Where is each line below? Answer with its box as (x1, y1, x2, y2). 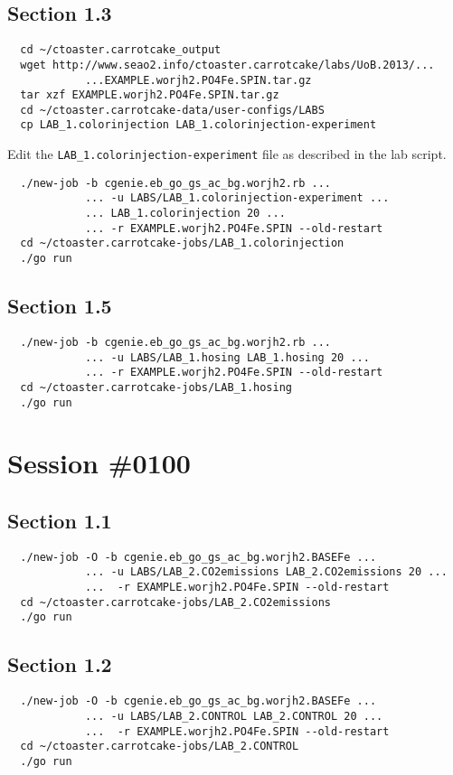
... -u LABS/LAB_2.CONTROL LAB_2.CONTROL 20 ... (84, 709, 383, 723)
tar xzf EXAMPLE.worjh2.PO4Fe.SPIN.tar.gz (20, 89, 279, 102)
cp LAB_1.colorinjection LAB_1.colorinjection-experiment (20, 118, 377, 132)
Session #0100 (7, 444, 191, 481)
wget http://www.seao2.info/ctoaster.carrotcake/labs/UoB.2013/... (20, 58, 435, 71)
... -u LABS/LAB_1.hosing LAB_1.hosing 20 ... (84, 350, 370, 364)
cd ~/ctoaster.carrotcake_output (20, 43, 222, 57)
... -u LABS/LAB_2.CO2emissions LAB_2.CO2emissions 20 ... (84, 565, 448, 579)
